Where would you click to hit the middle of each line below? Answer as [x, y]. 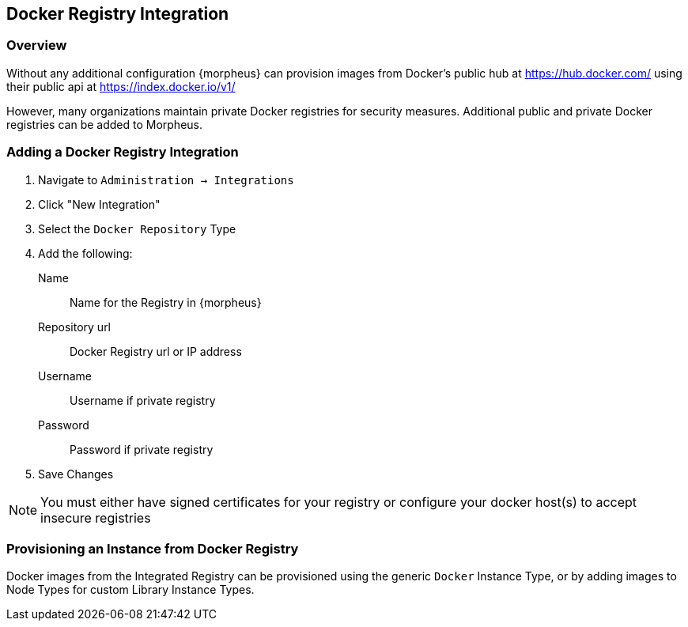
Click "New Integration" [99, 204]
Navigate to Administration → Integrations [166, 179]
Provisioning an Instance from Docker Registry [153, 548]
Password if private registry [142, 449]
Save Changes [76, 474]
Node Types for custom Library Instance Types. [130, 590]
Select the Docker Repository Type [137, 229]
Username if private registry [143, 400]
